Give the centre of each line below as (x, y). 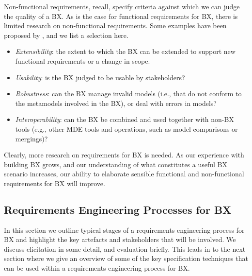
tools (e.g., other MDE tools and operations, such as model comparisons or (126, 129)
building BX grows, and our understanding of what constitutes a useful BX (116, 164)
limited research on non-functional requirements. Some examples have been (115, 26)
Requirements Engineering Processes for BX (118, 209)
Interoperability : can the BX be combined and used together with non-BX (125, 119)
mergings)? (31, 138)
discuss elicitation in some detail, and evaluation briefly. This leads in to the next (125, 249)
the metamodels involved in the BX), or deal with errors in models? (116, 103)
